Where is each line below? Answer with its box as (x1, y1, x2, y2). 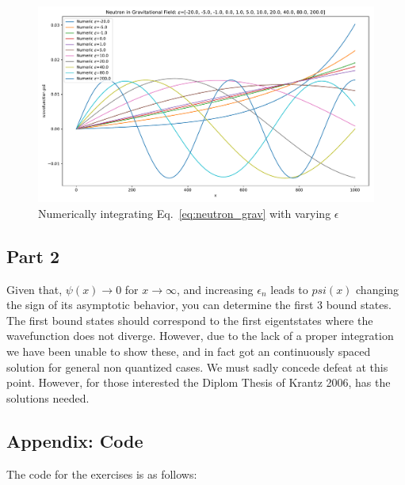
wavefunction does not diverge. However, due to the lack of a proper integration (6, 327, 394, 344)
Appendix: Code (6, 428, 143, 453)
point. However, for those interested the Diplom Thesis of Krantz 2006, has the (6, 374, 391, 391)
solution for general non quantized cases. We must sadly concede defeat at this (6, 358, 388, 375)
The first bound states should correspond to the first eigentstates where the (6, 311, 373, 328)
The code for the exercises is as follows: (6, 465, 197, 482)
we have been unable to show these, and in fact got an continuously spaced (6, 342, 371, 359)
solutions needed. (6, 389, 90, 406)
